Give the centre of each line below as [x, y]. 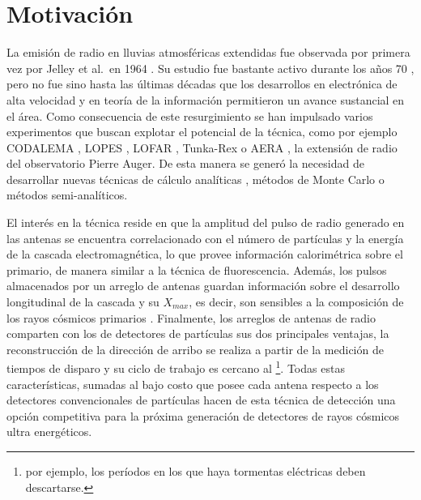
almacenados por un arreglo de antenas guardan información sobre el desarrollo [203, 286]
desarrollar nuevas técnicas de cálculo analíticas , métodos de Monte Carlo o [196, 179]
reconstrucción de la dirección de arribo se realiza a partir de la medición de [195, 349]
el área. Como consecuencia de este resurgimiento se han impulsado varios [190, 115]
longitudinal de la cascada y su [83, 302]
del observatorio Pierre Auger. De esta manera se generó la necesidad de [185, 163]
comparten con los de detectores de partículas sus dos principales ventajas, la [198, 333]
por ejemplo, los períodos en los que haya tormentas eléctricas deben [196, 471]
